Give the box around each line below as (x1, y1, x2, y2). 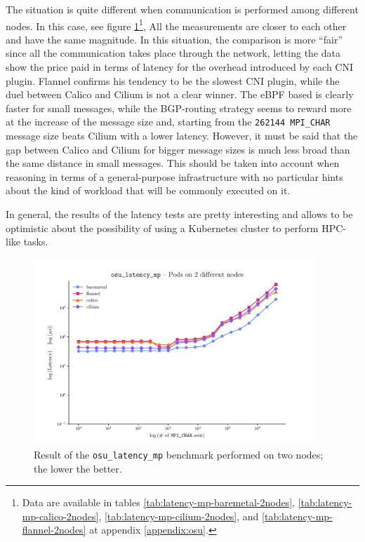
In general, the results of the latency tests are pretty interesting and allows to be (6, 207, 353, 222)
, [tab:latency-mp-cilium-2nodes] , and (98, 508, 259, 523)
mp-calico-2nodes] (22, 508, 99, 523)
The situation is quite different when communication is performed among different (6, 2, 359, 16)
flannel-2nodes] (22, 522, 86, 537)
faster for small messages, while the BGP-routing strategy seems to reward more (6, 100, 352, 115)
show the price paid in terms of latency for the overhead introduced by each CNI (6, 60, 353, 74)
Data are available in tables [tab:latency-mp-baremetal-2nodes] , (22, 495, 295, 510)
